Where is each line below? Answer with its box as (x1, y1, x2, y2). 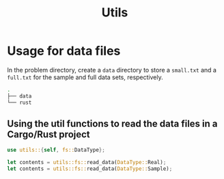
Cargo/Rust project (7, 128, 90, 140)
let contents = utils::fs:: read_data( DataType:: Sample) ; (7, 165, 173, 172)
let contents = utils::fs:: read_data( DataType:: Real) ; (7, 159, 167, 166)
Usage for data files (7, 43, 121, 59)
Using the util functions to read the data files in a (7, 118, 218, 129)
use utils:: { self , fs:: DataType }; (7, 147, 106, 154)
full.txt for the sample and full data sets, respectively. (7, 73, 163, 81)
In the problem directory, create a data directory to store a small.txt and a (7, 66, 217, 74)
